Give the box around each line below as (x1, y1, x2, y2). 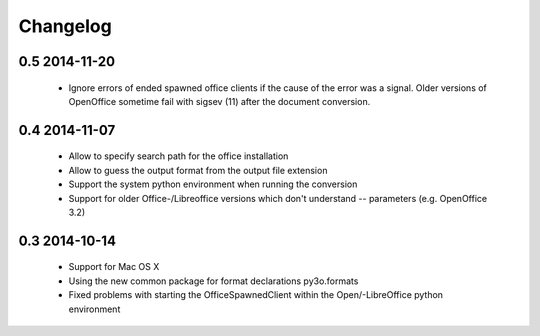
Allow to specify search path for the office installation (68, 150, 289, 162)
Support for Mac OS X (68, 261, 160, 273)
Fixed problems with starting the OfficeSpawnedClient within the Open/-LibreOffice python (68, 289, 444, 301)
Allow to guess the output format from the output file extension (68, 164, 328, 176)
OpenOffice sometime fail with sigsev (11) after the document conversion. (68, 95, 371, 107)
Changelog (18, 15, 112, 37)
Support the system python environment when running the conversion (68, 178, 358, 190)
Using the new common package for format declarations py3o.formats (68, 275, 359, 287)
